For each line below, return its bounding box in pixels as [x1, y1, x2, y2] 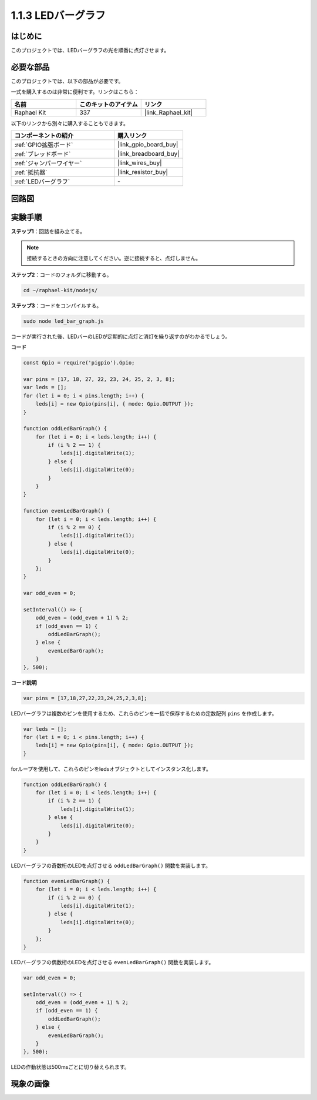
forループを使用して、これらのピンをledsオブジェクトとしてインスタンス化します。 [11, 765, 211, 773]
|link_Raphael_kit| [144, 108, 193, 116]
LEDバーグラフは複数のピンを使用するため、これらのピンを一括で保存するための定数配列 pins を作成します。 [11, 710, 277, 717]
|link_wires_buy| [117, 159, 162, 167]
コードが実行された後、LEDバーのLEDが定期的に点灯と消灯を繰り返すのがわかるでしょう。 [11, 333, 231, 340]
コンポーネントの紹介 [14, 132, 73, 140]
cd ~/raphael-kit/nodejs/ [23, 287, 98, 293]
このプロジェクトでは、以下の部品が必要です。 [11, 77, 124, 85]
